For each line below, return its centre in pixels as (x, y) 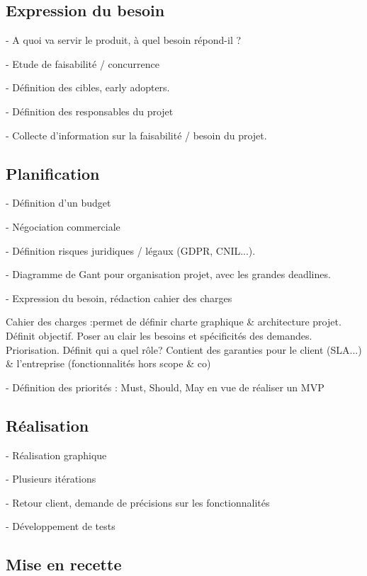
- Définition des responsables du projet (90, 111)
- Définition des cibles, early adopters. (88, 87)
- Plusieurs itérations (51, 479)
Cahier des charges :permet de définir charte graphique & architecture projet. (174, 322)
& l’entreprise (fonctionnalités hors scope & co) (108, 363)
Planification (53, 173)
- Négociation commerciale (63, 226)
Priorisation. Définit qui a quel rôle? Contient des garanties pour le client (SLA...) (184, 349)
